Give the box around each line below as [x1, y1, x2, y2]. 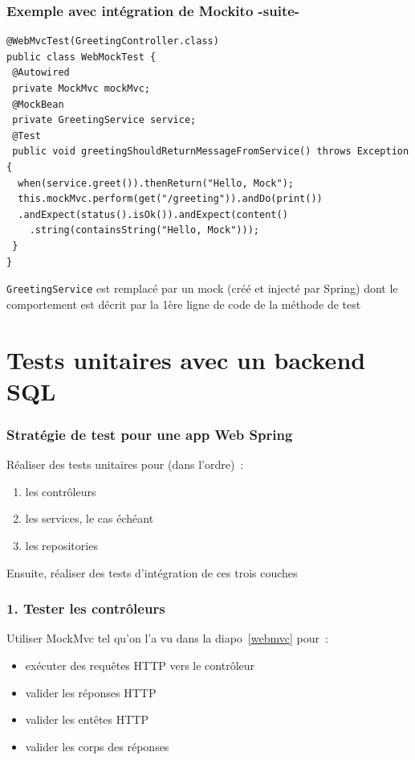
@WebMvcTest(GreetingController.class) [6, 35, 219, 47]
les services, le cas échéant [25, 510, 154, 527]
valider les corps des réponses [25, 737, 169, 754]
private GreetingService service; [12, 114, 197, 126]
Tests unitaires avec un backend [6, 343, 366, 376]
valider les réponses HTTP [25, 684, 157, 700]
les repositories [25, 536, 98, 553]
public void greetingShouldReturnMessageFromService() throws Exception [12, 146, 409, 158]
